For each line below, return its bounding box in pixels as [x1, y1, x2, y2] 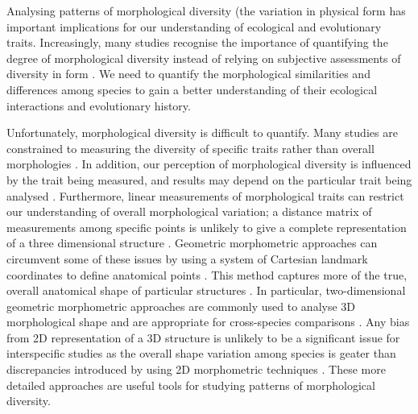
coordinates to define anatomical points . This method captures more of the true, [6, 266, 408, 283]
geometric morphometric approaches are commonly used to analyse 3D [6, 297, 356, 314]
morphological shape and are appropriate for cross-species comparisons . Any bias [6, 313, 410, 330]
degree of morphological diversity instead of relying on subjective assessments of [6, 49, 401, 66]
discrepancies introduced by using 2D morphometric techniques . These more [6, 361, 386, 378]
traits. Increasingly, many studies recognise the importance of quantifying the [6, 34, 388, 51]
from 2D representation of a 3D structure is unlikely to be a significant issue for [6, 329, 400, 346]
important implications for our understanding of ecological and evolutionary [6, 18, 382, 35]
